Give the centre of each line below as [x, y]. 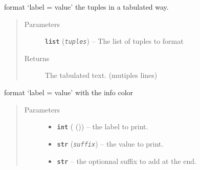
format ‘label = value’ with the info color [69, 92]
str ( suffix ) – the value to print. [110, 143]
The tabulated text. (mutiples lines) [101, 75]
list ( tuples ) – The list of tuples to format [114, 41]
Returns [37, 58]
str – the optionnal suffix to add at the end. [127, 161]
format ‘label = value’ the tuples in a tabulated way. [86, 7]
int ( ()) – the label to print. [103, 126]
